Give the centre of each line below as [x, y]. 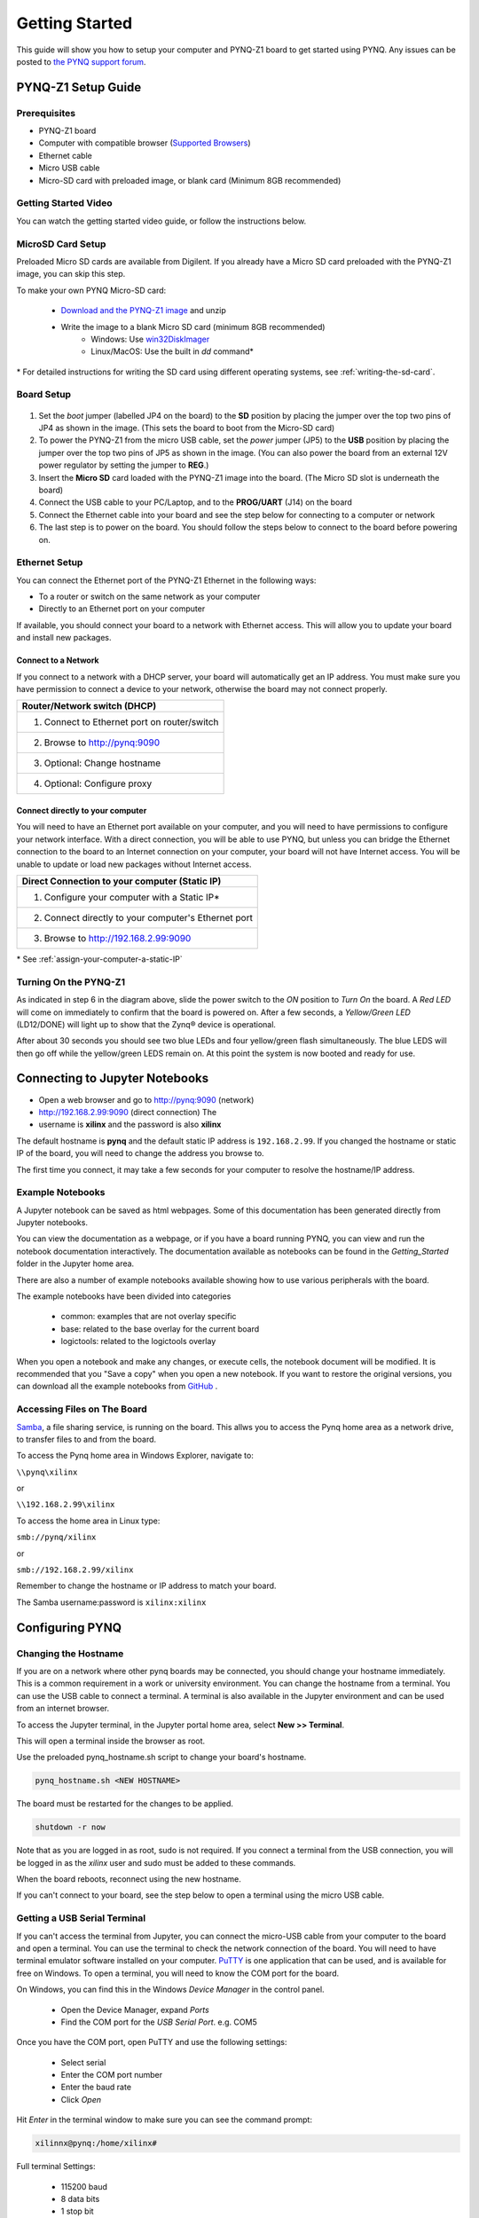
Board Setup [43, 395]
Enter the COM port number [112, 2075]
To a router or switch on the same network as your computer [149, 597]
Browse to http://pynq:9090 [102, 743]
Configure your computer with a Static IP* [132, 897]
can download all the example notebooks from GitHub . [117, 1386]
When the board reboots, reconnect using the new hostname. [129, 1879]
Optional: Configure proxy [98, 783]
